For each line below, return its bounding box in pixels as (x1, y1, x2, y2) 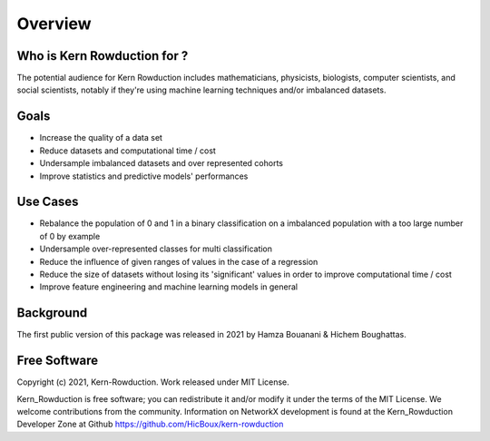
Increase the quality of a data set (39, 132, 163, 143)
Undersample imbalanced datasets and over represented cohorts (39, 158, 283, 169)
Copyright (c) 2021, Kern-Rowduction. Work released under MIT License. (16, 377, 289, 387)
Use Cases (16, 194, 79, 210)
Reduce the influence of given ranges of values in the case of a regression (39, 256, 318, 267)
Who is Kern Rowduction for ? (16, 48, 189, 64)
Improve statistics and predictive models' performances (39, 171, 249, 181)
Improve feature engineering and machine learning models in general (39, 281, 299, 292)
